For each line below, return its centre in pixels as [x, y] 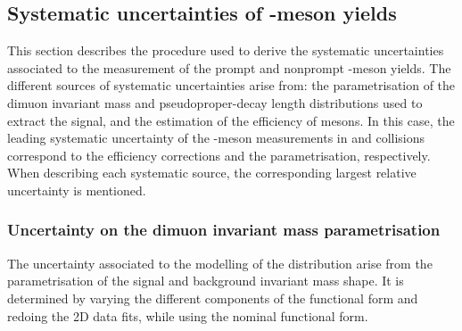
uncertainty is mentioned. [77, 190]
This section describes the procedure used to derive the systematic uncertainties [226, 50]
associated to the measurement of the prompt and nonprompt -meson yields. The [229, 67]
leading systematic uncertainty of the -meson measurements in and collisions [216, 138]
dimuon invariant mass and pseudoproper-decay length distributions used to [215, 102]
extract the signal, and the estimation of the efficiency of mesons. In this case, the [231, 120]
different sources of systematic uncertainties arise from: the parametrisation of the [231, 85]
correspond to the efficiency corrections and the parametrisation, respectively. [219, 155]
